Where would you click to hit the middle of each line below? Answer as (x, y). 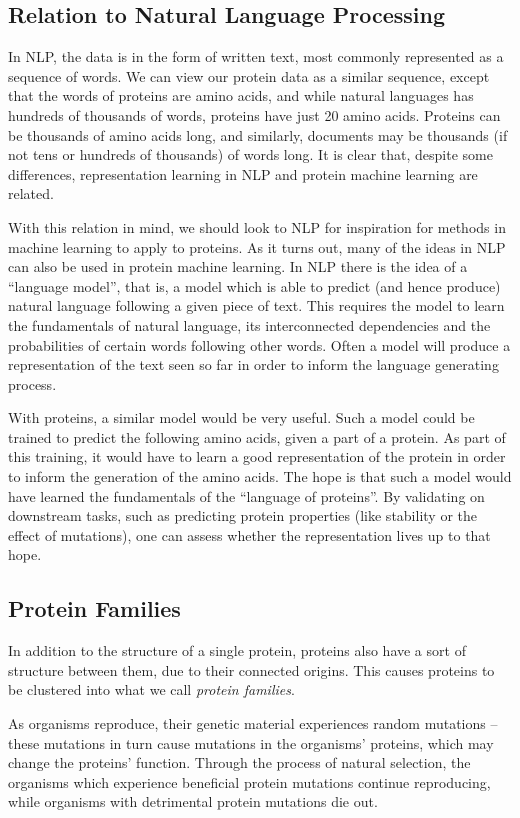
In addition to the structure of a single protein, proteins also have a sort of (237, 650)
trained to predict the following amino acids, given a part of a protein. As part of (257, 436)
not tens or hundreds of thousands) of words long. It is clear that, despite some (250, 154)
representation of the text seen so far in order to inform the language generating (253, 364)
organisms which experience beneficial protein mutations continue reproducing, (249, 781)
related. (31, 193)
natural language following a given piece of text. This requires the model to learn (256, 305)
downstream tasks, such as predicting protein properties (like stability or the (242, 515)
